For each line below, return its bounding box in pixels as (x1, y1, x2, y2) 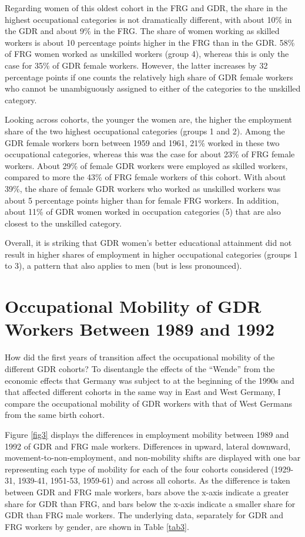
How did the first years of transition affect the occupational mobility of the (5, 351, 275, 363)
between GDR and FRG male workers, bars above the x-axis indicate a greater (5, 485, 289, 498)
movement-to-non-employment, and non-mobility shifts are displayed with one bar (5, 451, 301, 464)
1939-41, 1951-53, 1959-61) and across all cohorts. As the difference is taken (18, 474, 290, 487)
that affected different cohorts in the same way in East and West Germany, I (5, 386, 281, 398)
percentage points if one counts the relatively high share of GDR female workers (5, 70, 293, 83)
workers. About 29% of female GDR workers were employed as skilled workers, (5, 159, 288, 171)
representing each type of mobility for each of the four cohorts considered (5, 462, 269, 475)
